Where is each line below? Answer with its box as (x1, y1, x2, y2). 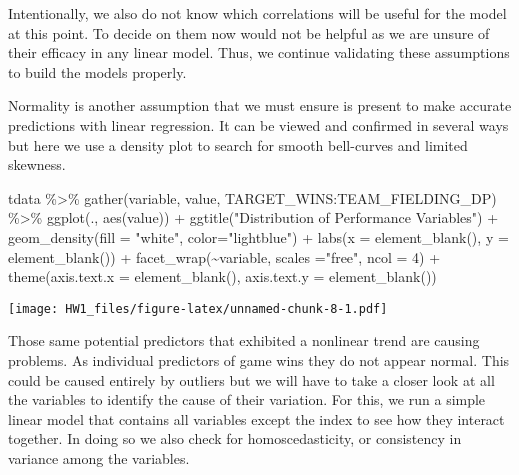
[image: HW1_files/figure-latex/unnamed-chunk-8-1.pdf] (8, 301, 388, 316)
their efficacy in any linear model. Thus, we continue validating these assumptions (8, 42, 510, 63)
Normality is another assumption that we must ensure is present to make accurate (8, 95, 512, 116)
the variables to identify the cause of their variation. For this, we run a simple (8, 389, 486, 410)
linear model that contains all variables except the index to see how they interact (8, 408, 505, 429)
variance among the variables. (8, 447, 190, 468)
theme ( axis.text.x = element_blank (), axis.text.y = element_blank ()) (8, 266, 437, 287)
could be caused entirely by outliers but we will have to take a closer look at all (8, 369, 495, 390)
